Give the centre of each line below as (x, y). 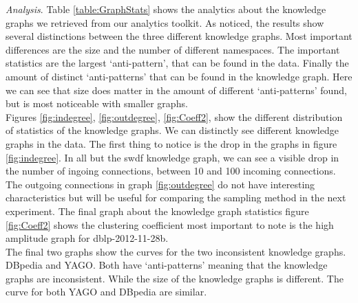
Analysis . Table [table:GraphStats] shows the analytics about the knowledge (166, 9)
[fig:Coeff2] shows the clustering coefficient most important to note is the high (170, 224)
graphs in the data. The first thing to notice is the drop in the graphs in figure (171, 143)
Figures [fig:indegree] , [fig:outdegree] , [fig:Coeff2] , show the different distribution (174, 116)
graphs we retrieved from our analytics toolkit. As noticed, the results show (165, 22)
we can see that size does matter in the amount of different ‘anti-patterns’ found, (176, 90)
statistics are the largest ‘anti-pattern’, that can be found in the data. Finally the (177, 63)
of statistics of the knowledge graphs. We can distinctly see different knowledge (172, 130)
